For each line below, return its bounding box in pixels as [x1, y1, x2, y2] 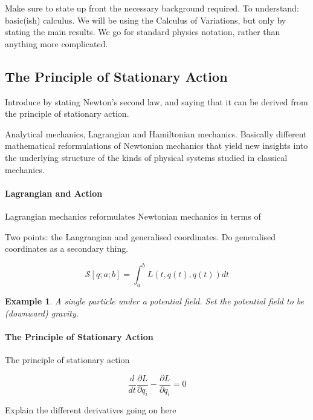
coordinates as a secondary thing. [5, 242, 129, 255]
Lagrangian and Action [5, 186, 103, 199]
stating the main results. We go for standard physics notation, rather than [5, 25, 280, 38]
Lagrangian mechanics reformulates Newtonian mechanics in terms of [5, 209, 261, 222]
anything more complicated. [5, 37, 108, 50]
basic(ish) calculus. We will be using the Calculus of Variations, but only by [5, 13, 286, 26]
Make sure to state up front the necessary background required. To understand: [5, 2, 299, 14]
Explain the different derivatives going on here [5, 404, 176, 416]
